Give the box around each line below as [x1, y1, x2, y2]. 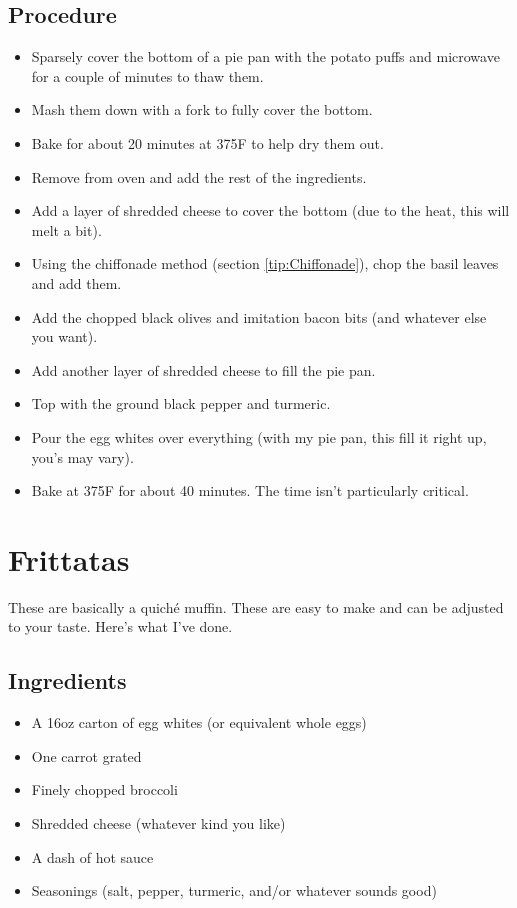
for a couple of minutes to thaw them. [31, 65, 264, 86]
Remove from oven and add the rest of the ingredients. [31, 166, 367, 187]
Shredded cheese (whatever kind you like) [31, 813, 286, 833]
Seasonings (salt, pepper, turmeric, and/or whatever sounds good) [31, 880, 437, 901]
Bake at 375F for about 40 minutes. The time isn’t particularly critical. [31, 480, 469, 501]
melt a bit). [31, 219, 102, 240]
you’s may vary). [31, 446, 134, 467]
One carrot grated [31, 745, 142, 766]
